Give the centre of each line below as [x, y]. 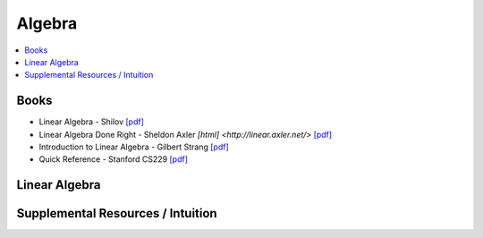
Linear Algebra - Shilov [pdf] [92, 122]
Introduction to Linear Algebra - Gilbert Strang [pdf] [134, 147]
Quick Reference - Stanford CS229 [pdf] [113, 159]
